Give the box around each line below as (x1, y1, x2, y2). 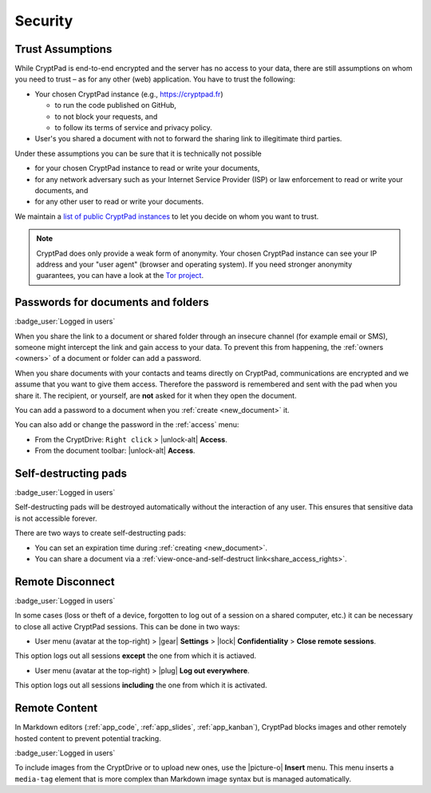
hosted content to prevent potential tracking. (14, 733, 161, 743)
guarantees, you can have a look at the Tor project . (36, 271, 204, 280)
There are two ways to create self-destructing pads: (14, 528, 187, 538)
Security (14, 12, 73, 30)
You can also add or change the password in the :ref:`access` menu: (14, 420, 239, 430)
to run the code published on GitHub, (54, 101, 177, 110)
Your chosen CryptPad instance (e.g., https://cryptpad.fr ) (34, 89, 223, 99)
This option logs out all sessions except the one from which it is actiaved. (14, 651, 257, 660)
